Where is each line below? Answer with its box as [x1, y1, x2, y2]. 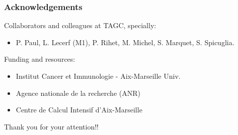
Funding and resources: [4, 54, 75, 64]
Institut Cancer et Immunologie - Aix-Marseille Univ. [16, 71, 181, 81]
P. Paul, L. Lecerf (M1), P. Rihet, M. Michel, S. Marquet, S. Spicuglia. [16, 37, 234, 47]
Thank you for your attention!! [4, 121, 99, 131]
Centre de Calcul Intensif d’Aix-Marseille [16, 104, 142, 115]
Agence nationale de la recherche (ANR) [16, 87, 140, 98]
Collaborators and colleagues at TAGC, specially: [4, 20, 156, 31]
